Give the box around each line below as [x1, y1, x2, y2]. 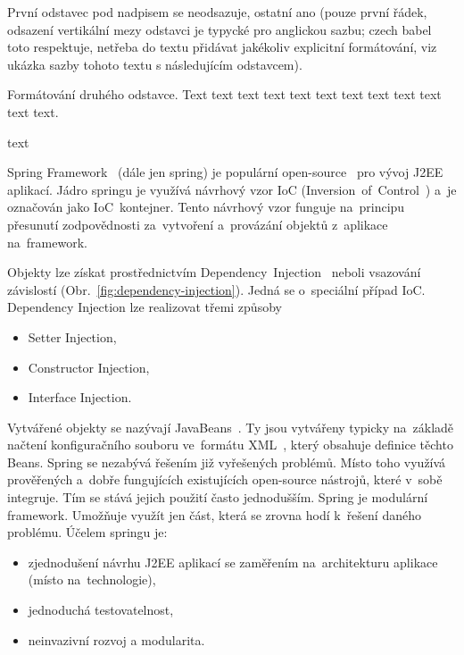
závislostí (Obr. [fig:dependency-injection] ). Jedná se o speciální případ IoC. [7, 280, 426, 298]
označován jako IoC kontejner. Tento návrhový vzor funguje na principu [7, 197, 405, 216]
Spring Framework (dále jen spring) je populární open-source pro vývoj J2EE [7, 163, 443, 181]
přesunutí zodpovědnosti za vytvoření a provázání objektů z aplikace [7, 214, 388, 233]
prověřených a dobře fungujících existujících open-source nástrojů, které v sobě [7, 470, 443, 489]
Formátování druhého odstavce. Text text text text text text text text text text [7, 85, 442, 104]
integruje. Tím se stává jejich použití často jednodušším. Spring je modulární [7, 488, 428, 507]
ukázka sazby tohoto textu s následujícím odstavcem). [7, 55, 302, 73]
